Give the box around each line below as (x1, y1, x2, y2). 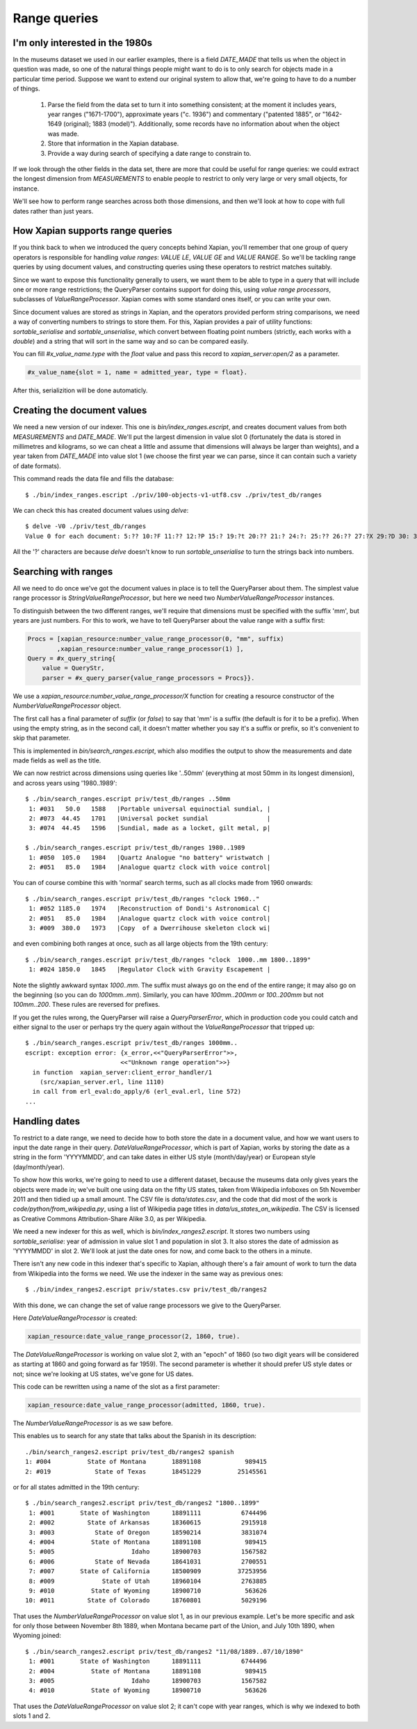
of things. (13, 84, 41, 93)
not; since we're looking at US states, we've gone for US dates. (13, 1369, 194, 1378)
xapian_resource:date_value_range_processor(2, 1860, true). (27, 1332, 240, 1340)
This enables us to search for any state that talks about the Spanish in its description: (13, 1432, 256, 1440)
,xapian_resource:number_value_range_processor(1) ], (56, 644, 244, 653)
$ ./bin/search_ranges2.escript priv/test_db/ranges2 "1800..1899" (25, 1499, 260, 1507)
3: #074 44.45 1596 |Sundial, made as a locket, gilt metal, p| (28, 824, 271, 832)
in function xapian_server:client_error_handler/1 (32, 1068, 212, 1076)
